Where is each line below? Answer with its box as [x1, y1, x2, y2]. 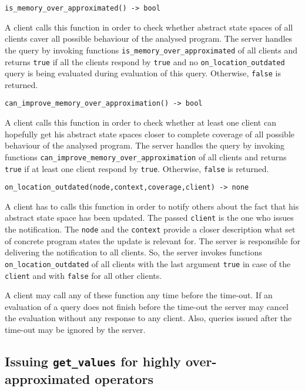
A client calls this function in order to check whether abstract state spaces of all [5, 21, 293, 33]
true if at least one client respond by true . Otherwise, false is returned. [5, 162, 269, 174]
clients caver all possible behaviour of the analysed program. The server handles [5, 32, 293, 45]
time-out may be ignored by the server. [5, 323, 146, 335]
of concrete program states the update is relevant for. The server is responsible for [5, 234, 300, 247]
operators [95, 369, 154, 387]
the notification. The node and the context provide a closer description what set [5, 223, 296, 235]
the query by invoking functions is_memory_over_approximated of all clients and [5, 43, 298, 56]
